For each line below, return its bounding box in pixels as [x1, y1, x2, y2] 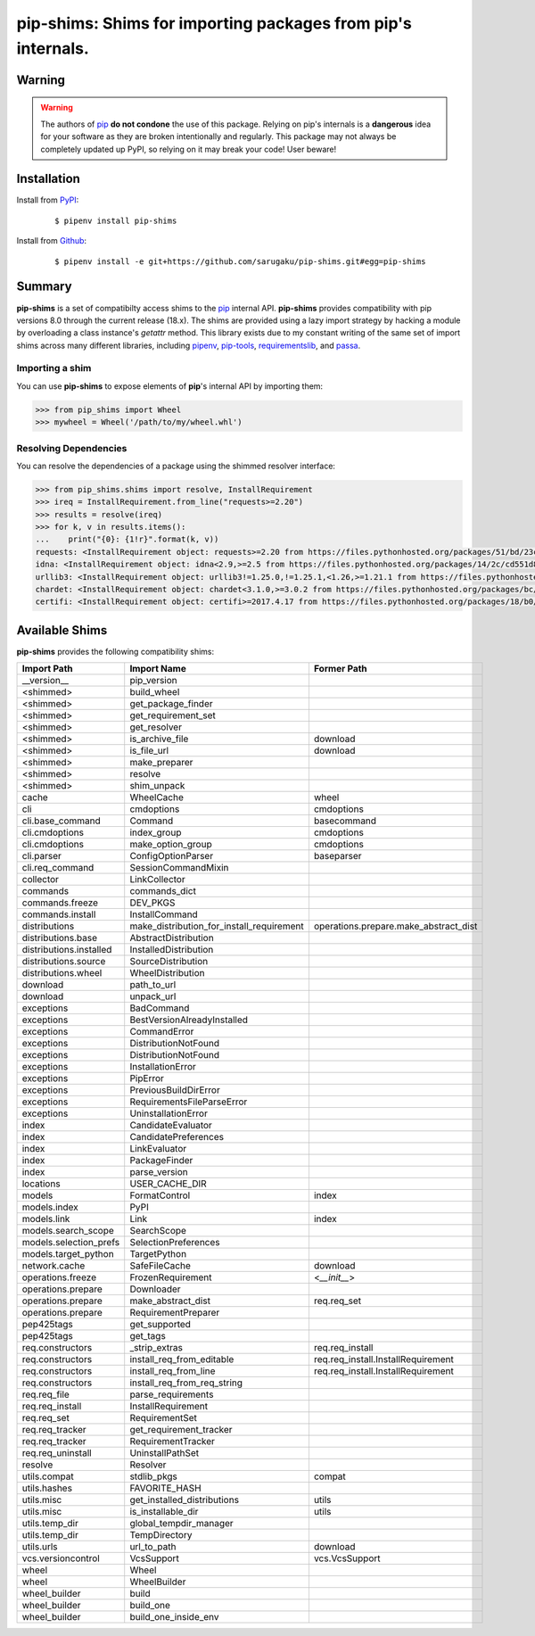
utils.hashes [21, 1482, 73, 1494]
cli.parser [21, 850, 62, 863]
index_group [129, 826, 182, 839]
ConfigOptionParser [129, 850, 214, 863]
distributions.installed [21, 944, 112, 956]
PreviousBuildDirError [129, 1084, 220, 1096]
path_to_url [129, 979, 177, 991]
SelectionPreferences [129, 1236, 220, 1249]
